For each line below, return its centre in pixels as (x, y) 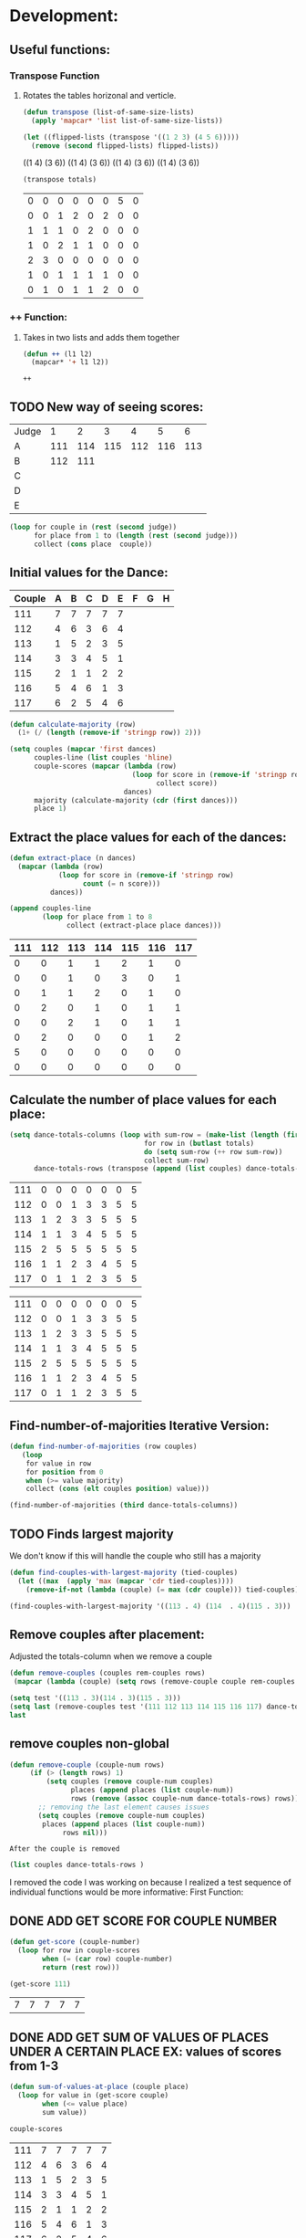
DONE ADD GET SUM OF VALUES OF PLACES (139, 2037)
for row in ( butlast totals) (199, 1143)
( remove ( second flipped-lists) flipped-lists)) (125, 146)
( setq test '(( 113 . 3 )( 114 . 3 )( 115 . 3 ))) (95, 1698)
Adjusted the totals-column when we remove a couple (111, 1656)
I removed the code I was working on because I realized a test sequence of (150, 1883)
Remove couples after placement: (107, 1634)
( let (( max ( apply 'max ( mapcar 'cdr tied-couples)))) (126, 1581)
